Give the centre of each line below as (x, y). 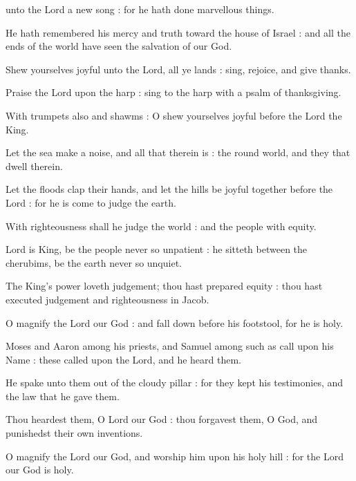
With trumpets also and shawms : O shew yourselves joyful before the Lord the (174, 115)
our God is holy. (40, 470)
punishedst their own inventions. (74, 433)
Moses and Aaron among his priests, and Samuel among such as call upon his (170, 346)
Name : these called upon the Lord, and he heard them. (124, 359)
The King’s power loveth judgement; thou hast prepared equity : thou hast (164, 286)
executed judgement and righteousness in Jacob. (107, 299)
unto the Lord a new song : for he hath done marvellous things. (140, 9)
